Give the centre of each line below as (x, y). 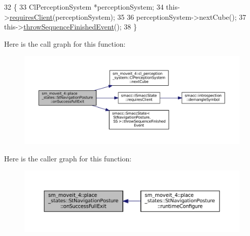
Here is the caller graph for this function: (68, 158)
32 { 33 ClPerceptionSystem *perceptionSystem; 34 (84, 7)
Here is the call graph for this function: (65, 43)
